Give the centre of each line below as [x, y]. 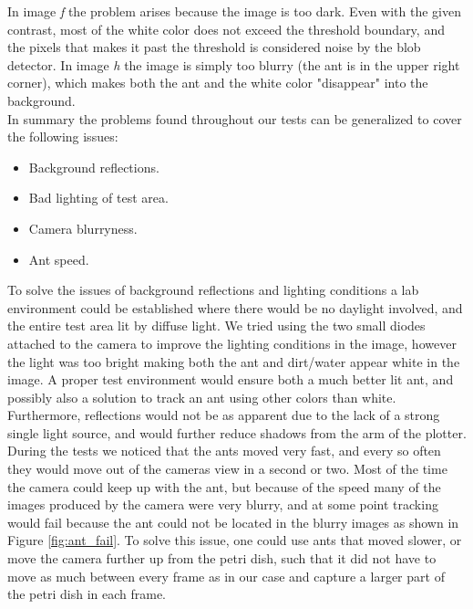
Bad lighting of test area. [98, 198]
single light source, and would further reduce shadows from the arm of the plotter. [237, 432]
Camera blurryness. [83, 228]
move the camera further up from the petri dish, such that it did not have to [222, 558]
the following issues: [63, 136]
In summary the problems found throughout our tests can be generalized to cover [235, 118]
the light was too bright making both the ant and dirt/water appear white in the [234, 361]
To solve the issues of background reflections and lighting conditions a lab [213, 290]
